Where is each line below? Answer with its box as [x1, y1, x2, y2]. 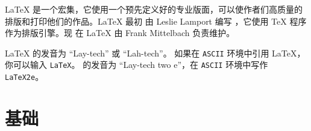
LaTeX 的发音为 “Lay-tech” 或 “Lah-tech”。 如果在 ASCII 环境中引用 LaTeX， [5, 46, 306, 59]
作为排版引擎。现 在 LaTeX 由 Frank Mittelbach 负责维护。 [5, 26, 235, 39]
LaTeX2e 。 [5, 70, 44, 83]
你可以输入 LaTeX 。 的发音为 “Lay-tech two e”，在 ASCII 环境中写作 [5, 58, 268, 71]
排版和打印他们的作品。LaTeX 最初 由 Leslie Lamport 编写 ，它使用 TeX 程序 [5, 14, 307, 27]
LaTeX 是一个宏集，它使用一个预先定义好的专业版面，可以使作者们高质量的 [5, 3, 303, 15]
